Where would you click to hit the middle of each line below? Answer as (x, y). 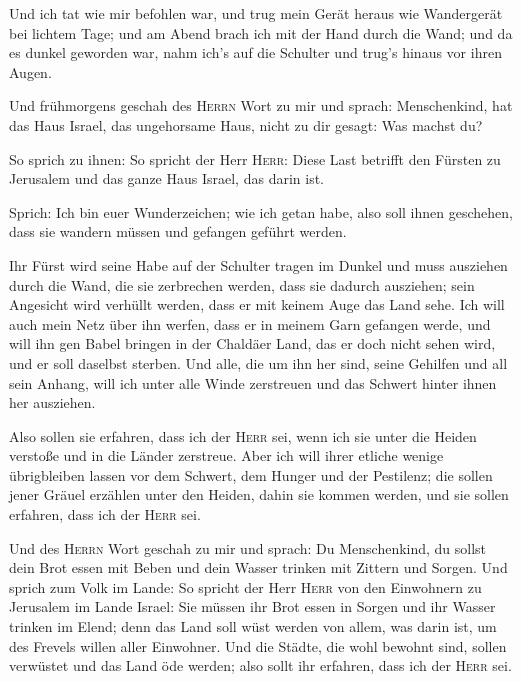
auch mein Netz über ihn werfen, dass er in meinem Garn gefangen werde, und (250, 323)
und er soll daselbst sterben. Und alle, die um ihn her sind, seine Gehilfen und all (258, 362)
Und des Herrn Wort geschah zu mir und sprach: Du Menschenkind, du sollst (248, 547)
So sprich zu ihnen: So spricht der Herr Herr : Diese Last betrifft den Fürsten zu (255, 158)
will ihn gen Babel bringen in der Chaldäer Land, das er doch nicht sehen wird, (252, 343)
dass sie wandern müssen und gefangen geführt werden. (178, 231)
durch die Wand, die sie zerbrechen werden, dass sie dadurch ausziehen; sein (242, 284)
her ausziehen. (52, 402)
